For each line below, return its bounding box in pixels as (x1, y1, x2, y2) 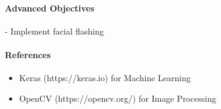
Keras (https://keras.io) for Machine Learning (19, 71, 191, 84)
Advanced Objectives (5, 1, 95, 14)
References (5, 48, 51, 61)
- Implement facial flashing (5, 24, 104, 37)
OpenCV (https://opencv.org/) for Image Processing (19, 91, 216, 104)
